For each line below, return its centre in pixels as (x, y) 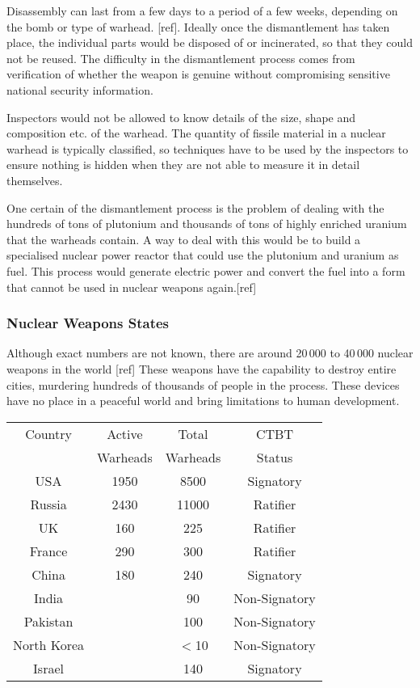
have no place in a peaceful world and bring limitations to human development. (203, 401)
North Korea (49, 644)
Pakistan (48, 621)
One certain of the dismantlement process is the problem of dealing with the (195, 207)
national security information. (80, 89)
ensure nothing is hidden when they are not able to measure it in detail (183, 165)
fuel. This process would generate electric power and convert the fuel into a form (206, 270)
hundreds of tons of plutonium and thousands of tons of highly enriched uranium (207, 224)
